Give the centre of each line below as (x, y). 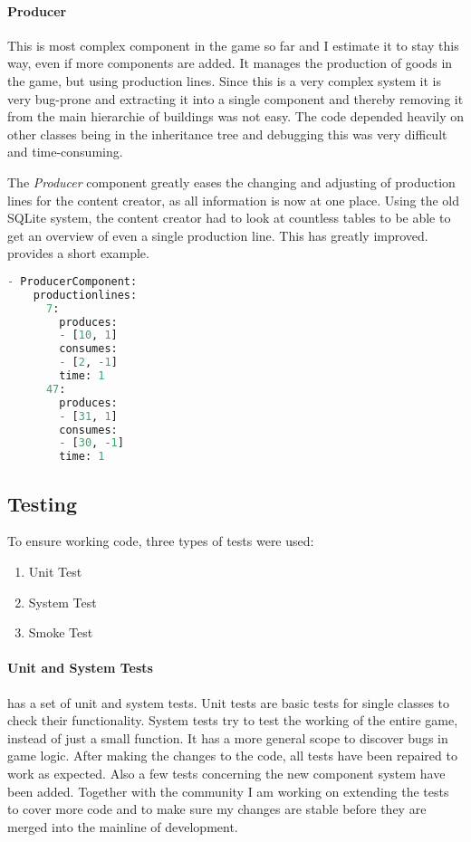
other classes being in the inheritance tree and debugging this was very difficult (227, 134)
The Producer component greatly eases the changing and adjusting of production (231, 182)
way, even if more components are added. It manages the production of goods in (230, 63)
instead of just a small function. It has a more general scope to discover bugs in (228, 737)
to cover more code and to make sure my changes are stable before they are (217, 809)
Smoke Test (61, 632)
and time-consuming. (65, 152)
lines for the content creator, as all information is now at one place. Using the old (233, 200)
